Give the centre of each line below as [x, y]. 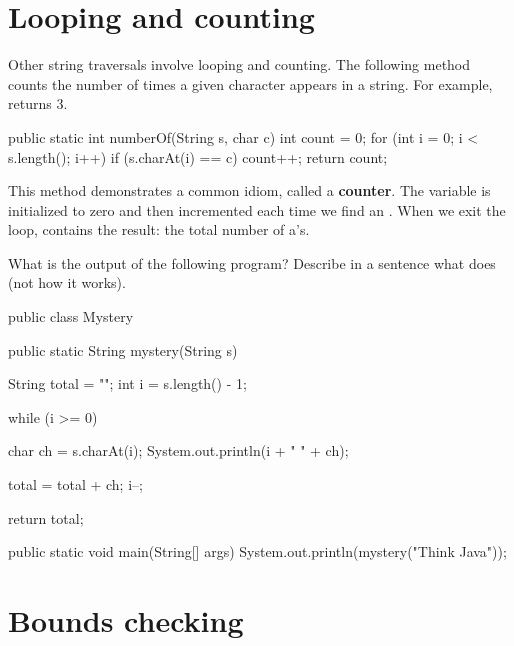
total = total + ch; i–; [75, 484]
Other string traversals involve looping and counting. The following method [239, 64]
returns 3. [38, 103]
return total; [46, 517]
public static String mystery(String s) [123, 349]
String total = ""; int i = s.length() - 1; [127, 383]
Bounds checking [126, 620]
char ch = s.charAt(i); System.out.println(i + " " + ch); [178, 450]
